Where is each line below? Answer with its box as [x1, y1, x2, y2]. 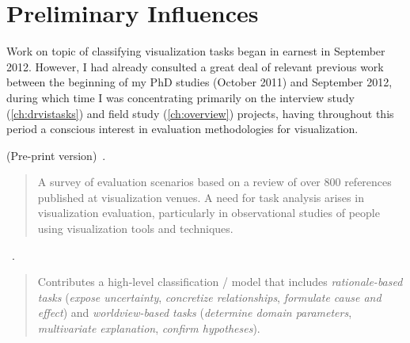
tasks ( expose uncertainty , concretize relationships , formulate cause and [37, 288, 382, 305]
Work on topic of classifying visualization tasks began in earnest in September [6, 43, 385, 59]
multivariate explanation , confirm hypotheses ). [37, 320, 260, 337]
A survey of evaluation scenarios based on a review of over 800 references [37, 173, 392, 190]
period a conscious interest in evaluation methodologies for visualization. [6, 120, 359, 137]
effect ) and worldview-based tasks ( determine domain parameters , [37, 304, 352, 321]
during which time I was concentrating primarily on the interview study [6, 89, 355, 105]
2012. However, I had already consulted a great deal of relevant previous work [6, 58, 384, 74]
